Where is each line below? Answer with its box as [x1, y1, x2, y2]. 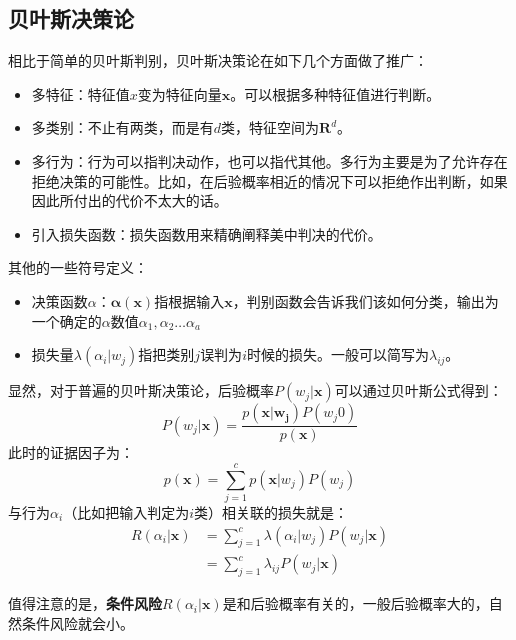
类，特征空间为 [221, 117, 320, 138]
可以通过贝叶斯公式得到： [334, 380, 503, 401]
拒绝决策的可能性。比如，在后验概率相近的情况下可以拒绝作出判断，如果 [31, 170, 508, 191]
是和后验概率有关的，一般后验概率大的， [222, 593, 489, 614]
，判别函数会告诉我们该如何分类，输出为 [232, 290, 499, 311]
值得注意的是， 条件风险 [8, 593, 162, 614]
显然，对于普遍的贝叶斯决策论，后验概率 [8, 380, 274, 401]
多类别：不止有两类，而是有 [31, 117, 214, 138]
